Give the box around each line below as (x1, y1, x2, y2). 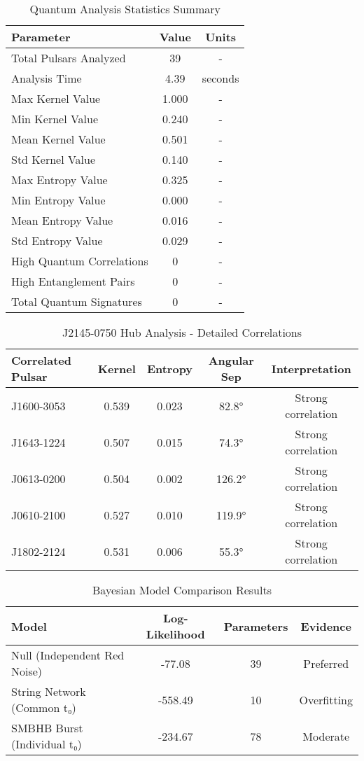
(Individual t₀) (11, 736, 82, 752)
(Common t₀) (11, 699, 76, 715)
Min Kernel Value (11, 111, 99, 127)
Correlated (11, 352, 71, 368)
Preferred (303, 655, 349, 671)
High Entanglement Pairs (11, 273, 135, 289)
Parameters (223, 617, 288, 634)
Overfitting (299, 691, 353, 708)
